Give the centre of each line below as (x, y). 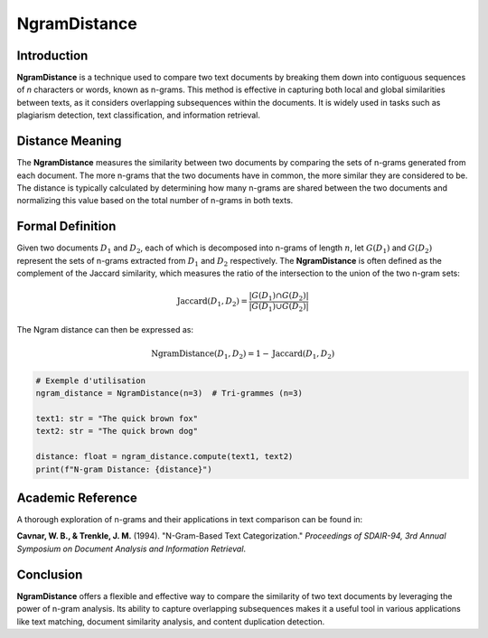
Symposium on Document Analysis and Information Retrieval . (131, 549)
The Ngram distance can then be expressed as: (105, 330)
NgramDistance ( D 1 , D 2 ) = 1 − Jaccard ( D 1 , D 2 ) (243, 354)
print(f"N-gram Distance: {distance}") (124, 469)
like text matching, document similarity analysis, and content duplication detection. (171, 621)
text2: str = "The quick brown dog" (117, 431)
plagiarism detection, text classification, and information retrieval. (139, 115)
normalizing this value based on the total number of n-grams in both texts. (155, 201)
